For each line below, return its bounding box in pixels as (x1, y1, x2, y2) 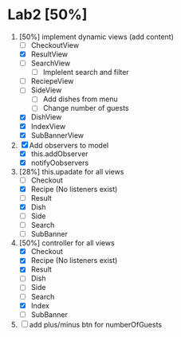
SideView (30, 85, 62, 95)
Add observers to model (29, 140, 109, 150)
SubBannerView (30, 130, 85, 140)
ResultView (30, 49, 69, 59)
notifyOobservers (30, 158, 89, 167)
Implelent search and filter (42, 68, 129, 77)
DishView (30, 112, 62, 122)
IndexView (30, 121, 66, 131)
